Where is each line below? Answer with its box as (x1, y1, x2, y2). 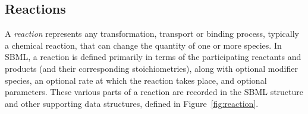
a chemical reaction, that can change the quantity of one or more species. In (5, 39, 282, 51)
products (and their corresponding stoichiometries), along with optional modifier (5, 62, 298, 74)
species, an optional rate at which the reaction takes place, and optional (5, 74, 267, 86)
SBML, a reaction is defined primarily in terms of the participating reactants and (5, 50, 301, 63)
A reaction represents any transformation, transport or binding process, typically (5, 27, 299, 40)
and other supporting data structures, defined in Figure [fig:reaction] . (5, 97, 259, 109)
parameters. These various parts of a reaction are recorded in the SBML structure (5, 85, 304, 98)
